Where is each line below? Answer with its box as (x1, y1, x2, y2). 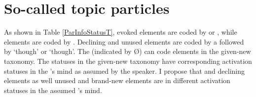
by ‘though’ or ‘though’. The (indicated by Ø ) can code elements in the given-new (4, 46, 251, 56)
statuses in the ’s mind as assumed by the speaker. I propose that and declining (4, 65, 245, 76)
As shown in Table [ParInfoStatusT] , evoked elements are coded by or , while (4, 27, 237, 37)
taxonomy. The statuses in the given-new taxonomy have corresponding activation (4, 55, 252, 66)
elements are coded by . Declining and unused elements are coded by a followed (4, 36, 244, 47)
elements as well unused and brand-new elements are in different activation (4, 75, 230, 86)
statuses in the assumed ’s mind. (4, 85, 102, 95)
